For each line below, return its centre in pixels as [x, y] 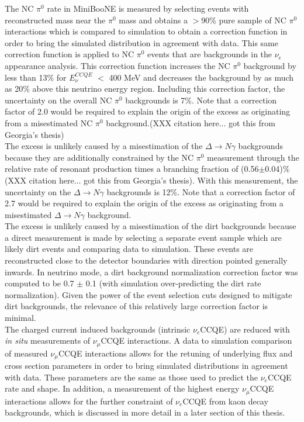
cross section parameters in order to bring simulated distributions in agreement [146, 366]
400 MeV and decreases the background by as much [201, 77]
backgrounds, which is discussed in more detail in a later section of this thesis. [145, 412]
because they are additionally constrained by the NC [99, 157]
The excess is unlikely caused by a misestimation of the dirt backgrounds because [151, 226]
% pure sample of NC [248, 20]
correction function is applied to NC [70, 54]
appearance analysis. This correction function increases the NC [118, 65]
